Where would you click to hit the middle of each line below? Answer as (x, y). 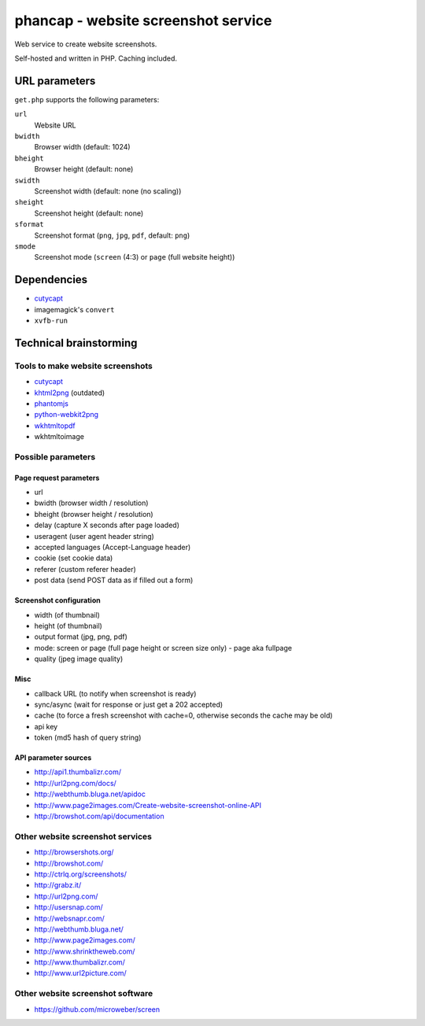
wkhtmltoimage (59, 437)
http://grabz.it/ (58, 885)
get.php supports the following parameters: (87, 99)
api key (46, 726)
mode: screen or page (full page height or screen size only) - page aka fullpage (163, 648)
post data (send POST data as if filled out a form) (114, 580)
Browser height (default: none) (84, 169)
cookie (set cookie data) (74, 558)
